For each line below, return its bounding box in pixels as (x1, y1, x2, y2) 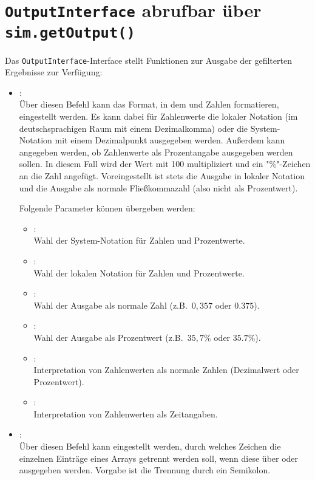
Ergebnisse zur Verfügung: (5, 66, 103, 78)
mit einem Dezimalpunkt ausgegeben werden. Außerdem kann (55, 134, 285, 146)
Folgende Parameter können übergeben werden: (19, 202, 195, 214)
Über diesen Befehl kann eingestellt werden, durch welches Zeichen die (19, 440, 281, 453)
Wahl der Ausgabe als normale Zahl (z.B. (33, 298, 188, 311)
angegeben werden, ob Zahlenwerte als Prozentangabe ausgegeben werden (19, 145, 293, 158)
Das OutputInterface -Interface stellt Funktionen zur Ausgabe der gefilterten (5, 53, 292, 66)
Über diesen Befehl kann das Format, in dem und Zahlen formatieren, (19, 98, 279, 111)
